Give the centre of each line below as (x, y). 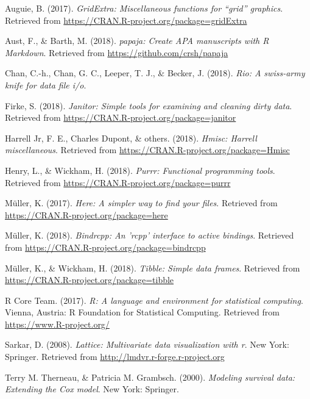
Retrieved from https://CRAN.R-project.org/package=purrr (118, 182)
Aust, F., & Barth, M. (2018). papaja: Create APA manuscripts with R (137, 41)
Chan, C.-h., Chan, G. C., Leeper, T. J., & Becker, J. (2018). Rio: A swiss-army (155, 73)
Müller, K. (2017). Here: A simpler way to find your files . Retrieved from (141, 203)
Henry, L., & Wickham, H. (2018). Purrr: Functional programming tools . (140, 170)
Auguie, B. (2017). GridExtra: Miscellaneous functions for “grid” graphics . (144, 8)
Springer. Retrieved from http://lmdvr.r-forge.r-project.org (115, 357)
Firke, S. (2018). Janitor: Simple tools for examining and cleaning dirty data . (149, 105)
